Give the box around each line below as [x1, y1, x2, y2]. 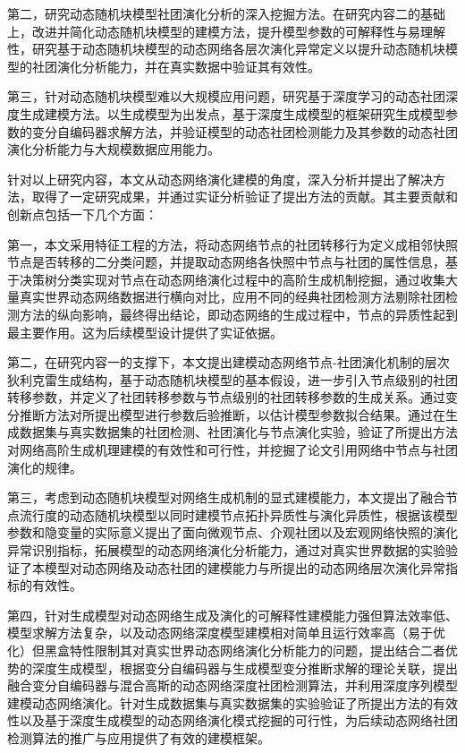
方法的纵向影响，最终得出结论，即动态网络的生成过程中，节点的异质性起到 [19, 304, 458, 323]
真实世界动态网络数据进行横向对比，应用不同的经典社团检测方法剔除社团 [19, 287, 445, 306]
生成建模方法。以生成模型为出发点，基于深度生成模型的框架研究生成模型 [19, 104, 445, 123]
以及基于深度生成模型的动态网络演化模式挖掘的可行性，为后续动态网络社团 [19, 711, 458, 730]
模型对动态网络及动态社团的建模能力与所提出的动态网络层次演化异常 [44, 558, 445, 577]
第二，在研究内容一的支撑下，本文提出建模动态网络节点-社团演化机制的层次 [7, 353, 450, 372]
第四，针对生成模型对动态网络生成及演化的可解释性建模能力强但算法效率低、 [7, 605, 458, 624]
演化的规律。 [7, 458, 82, 476]
